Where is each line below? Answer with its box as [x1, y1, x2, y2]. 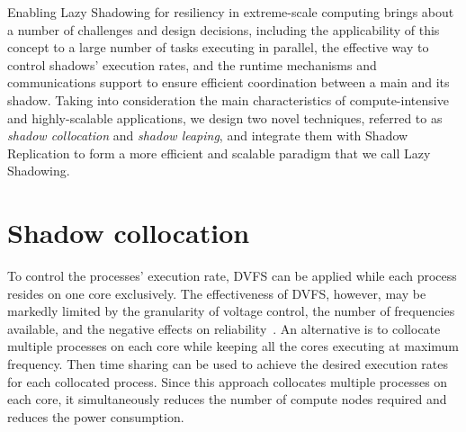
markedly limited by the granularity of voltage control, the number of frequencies [7, 301, 455, 320]
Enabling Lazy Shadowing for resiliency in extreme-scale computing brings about [7, 3, 454, 21]
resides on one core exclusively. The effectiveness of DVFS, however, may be [7, 283, 426, 302]
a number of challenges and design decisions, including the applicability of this [7, 20, 440, 39]
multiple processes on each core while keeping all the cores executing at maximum [7, 337, 460, 355]
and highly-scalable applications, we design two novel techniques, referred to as [7, 108, 443, 127]
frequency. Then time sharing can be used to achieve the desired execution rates [7, 355, 449, 373]
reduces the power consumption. [7, 407, 184, 426]
